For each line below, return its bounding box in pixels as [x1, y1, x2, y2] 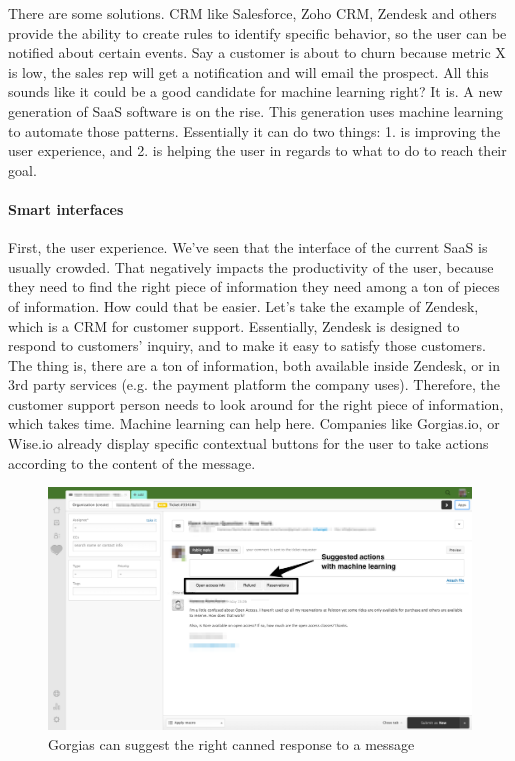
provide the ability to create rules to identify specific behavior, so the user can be [8, 22, 507, 43]
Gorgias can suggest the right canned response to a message [48, 733, 415, 754]
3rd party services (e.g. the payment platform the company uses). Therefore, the [8, 374, 501, 395]
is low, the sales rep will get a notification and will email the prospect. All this [8, 61, 489, 82]
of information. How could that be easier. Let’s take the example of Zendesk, [8, 295, 479, 316]
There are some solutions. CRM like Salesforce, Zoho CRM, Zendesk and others [8, 3, 497, 23]
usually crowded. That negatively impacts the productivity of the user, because [8, 256, 494, 277]
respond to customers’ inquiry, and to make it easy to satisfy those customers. [8, 335, 486, 356]
